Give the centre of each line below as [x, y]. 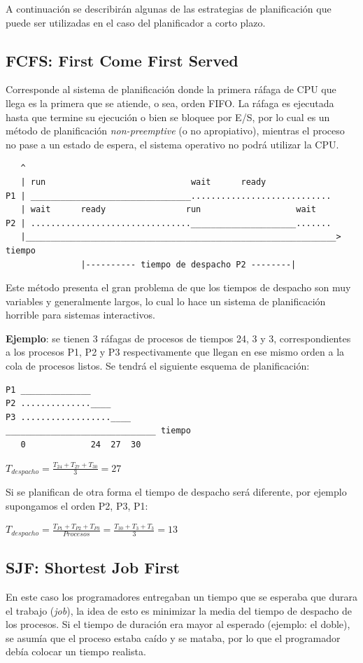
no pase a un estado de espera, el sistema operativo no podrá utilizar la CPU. [172, 144]
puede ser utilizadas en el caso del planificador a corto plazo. [136, 22]
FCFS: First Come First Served [122, 60]
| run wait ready [143, 182]
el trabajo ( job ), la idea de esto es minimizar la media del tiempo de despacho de [179, 610]
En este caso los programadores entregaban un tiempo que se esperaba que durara [181, 596]
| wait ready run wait [168, 210]
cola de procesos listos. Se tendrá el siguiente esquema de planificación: [158, 366]
